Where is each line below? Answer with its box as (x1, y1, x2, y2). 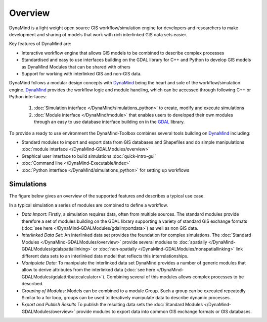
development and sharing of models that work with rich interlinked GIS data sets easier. (9, 31, 187, 37)
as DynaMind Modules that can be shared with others (21, 64, 131, 69)
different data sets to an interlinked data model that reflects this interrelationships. (21, 253, 189, 259)
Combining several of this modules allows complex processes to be (106, 273, 244, 280)
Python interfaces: (9, 94, 47, 100)
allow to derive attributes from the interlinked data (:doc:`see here (21, 267, 156, 273)
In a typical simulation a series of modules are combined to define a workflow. (9, 202, 168, 208)
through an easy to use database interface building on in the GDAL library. (34, 119, 185, 125)
